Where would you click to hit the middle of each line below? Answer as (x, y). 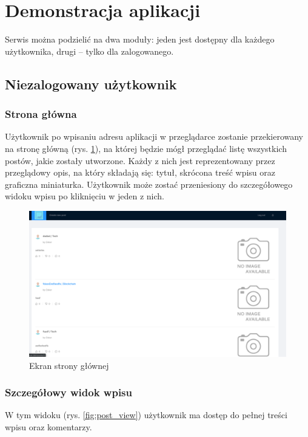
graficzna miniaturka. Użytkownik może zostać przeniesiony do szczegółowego (149, 184)
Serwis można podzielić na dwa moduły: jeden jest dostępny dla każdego (140, 39)
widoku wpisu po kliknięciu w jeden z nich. (85, 196)
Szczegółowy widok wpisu (69, 392)
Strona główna (41, 114)
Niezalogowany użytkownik (91, 84)
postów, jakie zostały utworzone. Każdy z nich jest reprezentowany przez (140, 160)
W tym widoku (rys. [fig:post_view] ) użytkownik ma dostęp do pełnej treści (146, 415)
